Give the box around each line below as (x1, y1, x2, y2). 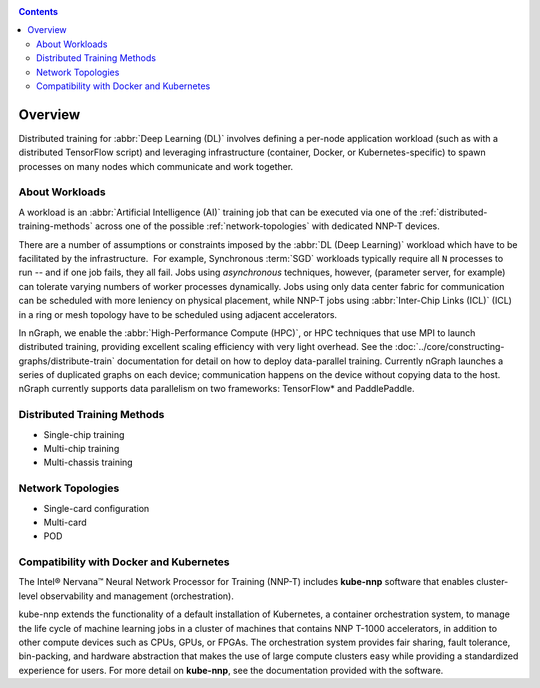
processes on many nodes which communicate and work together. (18, 160, 294, 172)
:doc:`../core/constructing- (395, 341, 505, 353)
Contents (18, 6, 59, 17)
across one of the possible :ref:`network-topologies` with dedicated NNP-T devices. (95, 220, 440, 232)
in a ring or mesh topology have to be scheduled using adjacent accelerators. (18, 308, 338, 320)
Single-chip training (43, 428, 125, 440)
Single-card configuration (43, 502, 150, 514)
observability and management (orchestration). (40, 590, 234, 602)
